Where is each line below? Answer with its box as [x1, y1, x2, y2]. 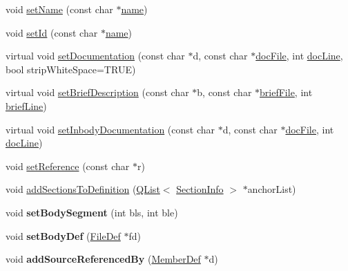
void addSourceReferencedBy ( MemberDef [6, 252, 201, 266]
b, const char [197, 85, 252, 100]
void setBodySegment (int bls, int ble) [6, 205, 178, 219]
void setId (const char [6, 25, 98, 39]
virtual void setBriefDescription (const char [6, 85, 189, 100]
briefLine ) [6, 98, 47, 113]
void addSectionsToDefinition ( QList [6, 182, 160, 196]
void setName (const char [6, 2, 113, 16]
